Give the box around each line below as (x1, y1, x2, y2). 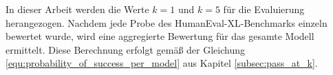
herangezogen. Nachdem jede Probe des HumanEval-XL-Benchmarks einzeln (6, 15, 327, 30)
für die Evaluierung (223, 2, 305, 16)
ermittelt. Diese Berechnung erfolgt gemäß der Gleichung (6, 42, 245, 56)
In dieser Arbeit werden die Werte (6, 2, 149, 16)
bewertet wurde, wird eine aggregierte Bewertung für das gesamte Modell (6, 29, 314, 43)
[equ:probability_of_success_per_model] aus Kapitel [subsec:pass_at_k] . (6, 56, 318, 70)
